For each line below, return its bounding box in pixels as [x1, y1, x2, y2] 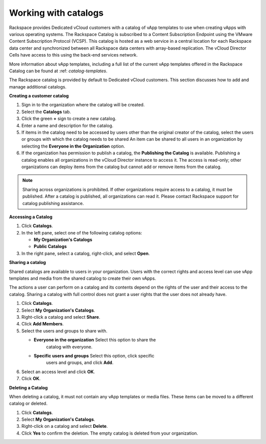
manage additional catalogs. [9, 84, 66, 89]
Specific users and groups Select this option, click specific [33, 353, 155, 358]
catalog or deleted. [9, 401, 48, 407]
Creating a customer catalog [9, 93, 69, 99]
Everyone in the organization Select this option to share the [33, 337, 156, 343]
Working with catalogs [9, 7, 103, 18]
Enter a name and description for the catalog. [21, 122, 113, 128]
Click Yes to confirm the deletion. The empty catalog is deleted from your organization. [21, 430, 199, 436]
